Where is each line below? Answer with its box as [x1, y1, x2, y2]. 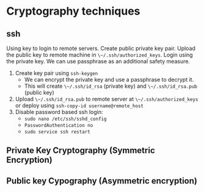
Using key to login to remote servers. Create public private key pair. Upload [6, 44, 195, 52]
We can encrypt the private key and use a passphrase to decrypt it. [24, 76, 194, 83]
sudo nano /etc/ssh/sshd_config [24, 116, 107, 122]
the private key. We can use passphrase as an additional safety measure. [6, 58, 191, 65]
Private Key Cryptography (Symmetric [6, 145, 155, 156]
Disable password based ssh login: [15, 108, 103, 115]
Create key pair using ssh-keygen [15, 69, 98, 77]
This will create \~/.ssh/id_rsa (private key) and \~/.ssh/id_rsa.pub [24, 82, 197, 90]
